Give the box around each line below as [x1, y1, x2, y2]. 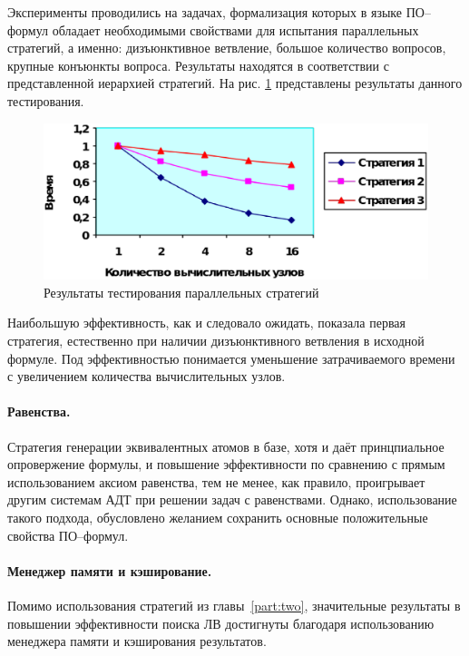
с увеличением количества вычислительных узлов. [7, 367, 286, 386]
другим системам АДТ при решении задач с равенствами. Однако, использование [7, 490, 457, 509]
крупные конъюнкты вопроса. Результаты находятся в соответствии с [7, 55, 389, 74]
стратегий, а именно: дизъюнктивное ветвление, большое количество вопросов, [7, 38, 446, 57]
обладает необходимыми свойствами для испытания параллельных [52, 20, 419, 39]
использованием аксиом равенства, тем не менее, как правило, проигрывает [7, 472, 425, 491]
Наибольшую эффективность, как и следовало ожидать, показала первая [7, 313, 406, 332]
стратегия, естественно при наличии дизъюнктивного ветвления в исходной [7, 331, 425, 349]
